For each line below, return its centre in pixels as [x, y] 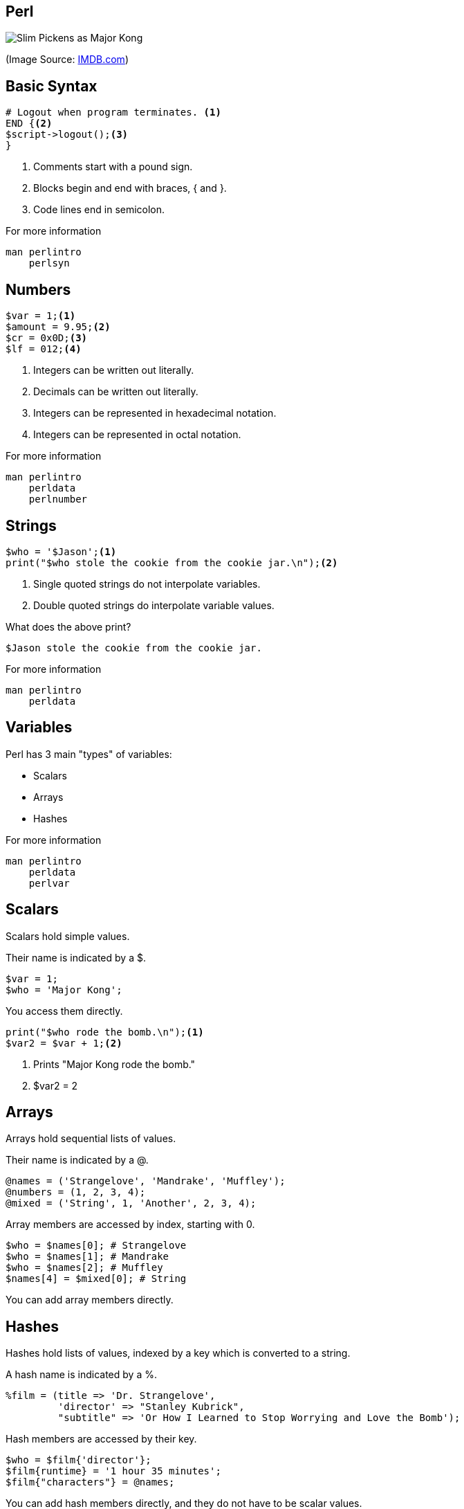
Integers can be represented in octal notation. [137, 435]
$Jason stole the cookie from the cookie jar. [134, 648]
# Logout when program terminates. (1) [113, 112]
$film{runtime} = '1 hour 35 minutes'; [113, 1471]
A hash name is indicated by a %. [81, 1375]
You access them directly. [64, 1011]
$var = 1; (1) [41, 316]
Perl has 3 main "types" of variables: [89, 754]
